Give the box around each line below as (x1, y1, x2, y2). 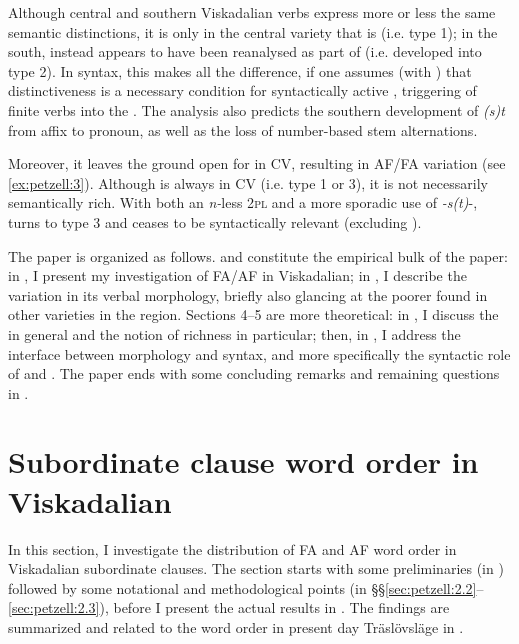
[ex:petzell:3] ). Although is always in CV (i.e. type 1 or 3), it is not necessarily (8, 172, 488, 193)
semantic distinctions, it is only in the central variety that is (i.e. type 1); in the (8, 21, 498, 42)
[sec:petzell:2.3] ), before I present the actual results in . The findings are (8, 597, 450, 618)
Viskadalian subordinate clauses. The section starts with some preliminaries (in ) (8, 558, 504, 579)
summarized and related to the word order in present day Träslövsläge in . (8, 616, 464, 637)
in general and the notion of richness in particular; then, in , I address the (8, 323, 461, 344)
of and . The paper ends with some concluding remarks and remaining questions (8, 363, 500, 384)
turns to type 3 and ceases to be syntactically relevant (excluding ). (8, 211, 422, 232)
